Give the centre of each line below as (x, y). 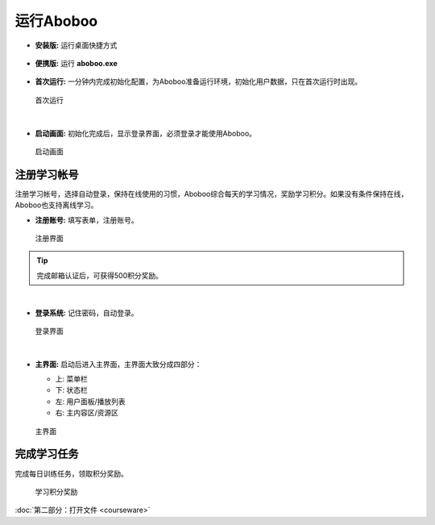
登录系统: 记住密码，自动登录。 (87, 312)
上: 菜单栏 (71, 379)
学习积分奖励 (56, 491)
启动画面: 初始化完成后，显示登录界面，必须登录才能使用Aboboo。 (146, 133)
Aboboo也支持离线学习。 (56, 205)
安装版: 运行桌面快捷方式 (76, 45)
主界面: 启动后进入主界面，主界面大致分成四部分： (118, 364)
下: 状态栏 (71, 390)
